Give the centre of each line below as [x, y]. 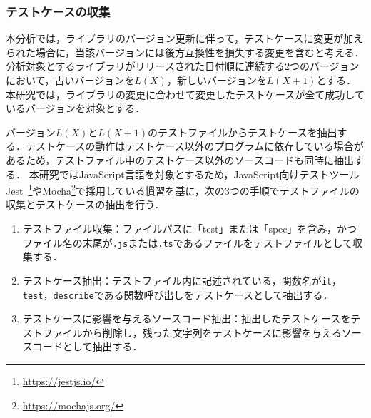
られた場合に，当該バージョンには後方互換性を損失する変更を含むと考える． [185, 52]
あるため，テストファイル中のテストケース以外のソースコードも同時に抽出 [180, 159]
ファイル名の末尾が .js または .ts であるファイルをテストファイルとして [188, 242]
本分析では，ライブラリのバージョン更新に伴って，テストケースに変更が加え [185, 38]
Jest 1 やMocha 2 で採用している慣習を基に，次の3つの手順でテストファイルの [183, 189]
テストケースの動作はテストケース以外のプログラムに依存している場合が [194, 146]
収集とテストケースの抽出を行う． [85, 204]
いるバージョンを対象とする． [76, 108]
